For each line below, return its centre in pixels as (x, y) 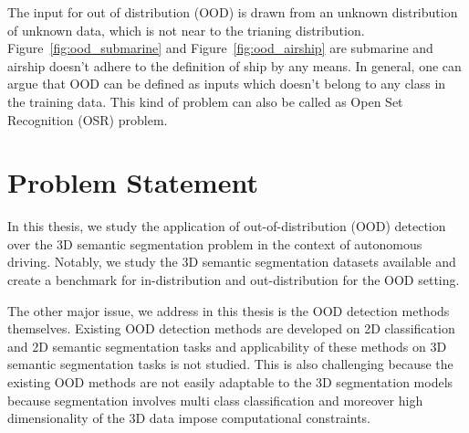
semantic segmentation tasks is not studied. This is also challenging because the (230, 364)
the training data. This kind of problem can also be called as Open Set (205, 101)
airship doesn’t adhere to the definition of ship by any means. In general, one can (234, 65)
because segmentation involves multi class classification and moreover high (215, 400)
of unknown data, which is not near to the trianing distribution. (186, 30)
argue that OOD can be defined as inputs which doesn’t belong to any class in (227, 84)
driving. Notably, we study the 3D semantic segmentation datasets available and (232, 262)
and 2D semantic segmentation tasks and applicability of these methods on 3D (227, 346)
